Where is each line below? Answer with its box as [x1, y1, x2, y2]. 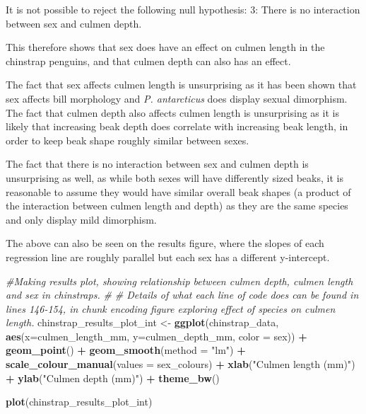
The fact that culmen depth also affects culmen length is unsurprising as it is [6, 105, 339, 120]
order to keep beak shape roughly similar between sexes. [6, 132, 249, 147]
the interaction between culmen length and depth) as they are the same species [6, 198, 348, 213]
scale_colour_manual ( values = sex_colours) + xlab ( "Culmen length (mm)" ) [6, 357, 355, 372]
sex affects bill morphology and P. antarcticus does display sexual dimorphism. [6, 91, 348, 105]
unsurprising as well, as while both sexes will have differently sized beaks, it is [6, 170, 343, 185]
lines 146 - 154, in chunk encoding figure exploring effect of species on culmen [6, 301, 336, 316]
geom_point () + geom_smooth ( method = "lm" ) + [6, 343, 246, 357]
